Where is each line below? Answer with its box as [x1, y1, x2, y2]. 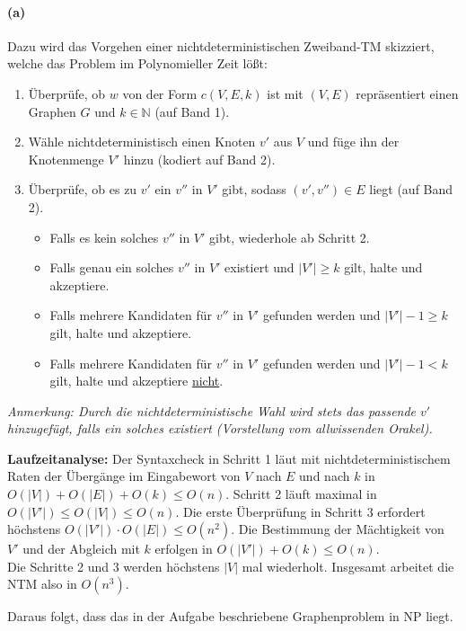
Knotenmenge [28, 149, 104, 168]
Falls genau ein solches [49, 258, 174, 277]
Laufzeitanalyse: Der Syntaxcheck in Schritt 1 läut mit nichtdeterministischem [7, 449, 451, 467]
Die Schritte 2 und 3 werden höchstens [7, 556, 220, 575]
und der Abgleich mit [22, 539, 140, 558]
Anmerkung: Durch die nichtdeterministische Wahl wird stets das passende [7, 401, 417, 420]
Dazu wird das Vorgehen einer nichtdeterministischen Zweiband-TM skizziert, [7, 36, 435, 55]
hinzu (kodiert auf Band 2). [123, 149, 276, 168]
